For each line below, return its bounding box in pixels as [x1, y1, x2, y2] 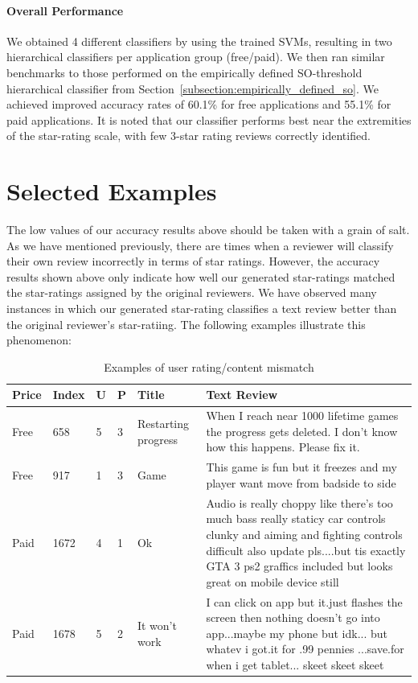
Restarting [137, 415, 190, 432]
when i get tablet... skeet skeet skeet [206, 656, 384, 673]
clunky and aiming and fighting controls [206, 525, 403, 542]
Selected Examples [6, 175, 217, 208]
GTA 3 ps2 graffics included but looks [206, 558, 393, 574]
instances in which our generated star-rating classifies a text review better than [6, 300, 397, 317]
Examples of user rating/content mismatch [104, 358, 314, 375]
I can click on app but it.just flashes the [206, 593, 403, 610]
